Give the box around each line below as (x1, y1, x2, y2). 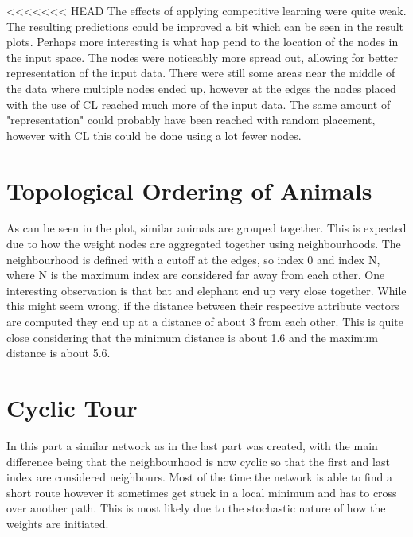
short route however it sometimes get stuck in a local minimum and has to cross (6, 484, 397, 500)
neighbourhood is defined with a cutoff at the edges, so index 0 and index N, (6, 251, 380, 267)
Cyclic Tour (6, 391, 138, 423)
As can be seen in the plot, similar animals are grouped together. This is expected (6, 220, 407, 236)
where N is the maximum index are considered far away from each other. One (6, 267, 385, 283)
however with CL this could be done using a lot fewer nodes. (6, 126, 302, 143)
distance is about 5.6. (6, 344, 111, 361)
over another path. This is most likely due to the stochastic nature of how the (6, 500, 386, 516)
